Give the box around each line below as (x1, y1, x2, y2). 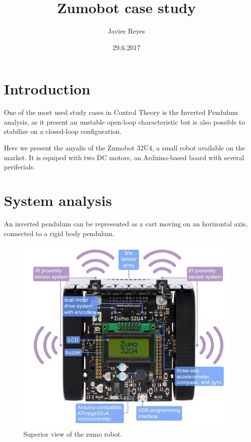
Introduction (4, 79, 90, 99)
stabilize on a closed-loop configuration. (4, 126, 122, 136)
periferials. (4, 162, 35, 172)
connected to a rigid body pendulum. (4, 228, 115, 238)
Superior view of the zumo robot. (23, 429, 123, 439)
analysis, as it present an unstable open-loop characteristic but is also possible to (4, 116, 245, 127)
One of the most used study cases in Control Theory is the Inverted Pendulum (4, 107, 238, 117)
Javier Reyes (108, 26, 145, 36)
